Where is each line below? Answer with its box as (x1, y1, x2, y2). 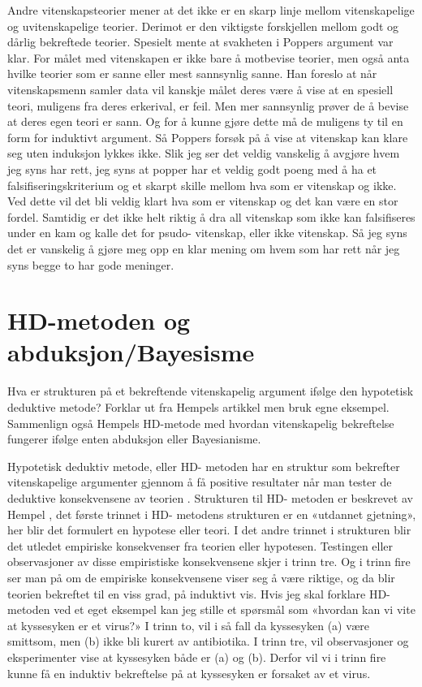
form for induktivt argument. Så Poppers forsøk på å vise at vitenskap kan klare (7, 128, 408, 145)
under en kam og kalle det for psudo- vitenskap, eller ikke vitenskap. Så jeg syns (7, 224, 407, 241)
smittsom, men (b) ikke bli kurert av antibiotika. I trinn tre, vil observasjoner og (7, 633, 409, 650)
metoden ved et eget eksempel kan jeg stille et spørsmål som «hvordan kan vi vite (7, 601, 416, 618)
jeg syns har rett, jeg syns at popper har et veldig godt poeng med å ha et (7, 160, 377, 177)
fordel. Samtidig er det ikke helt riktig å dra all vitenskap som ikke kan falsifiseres (7, 208, 416, 225)
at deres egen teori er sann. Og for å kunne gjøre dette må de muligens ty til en (7, 113, 403, 130)
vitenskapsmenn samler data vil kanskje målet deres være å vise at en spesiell (7, 80, 394, 97)
